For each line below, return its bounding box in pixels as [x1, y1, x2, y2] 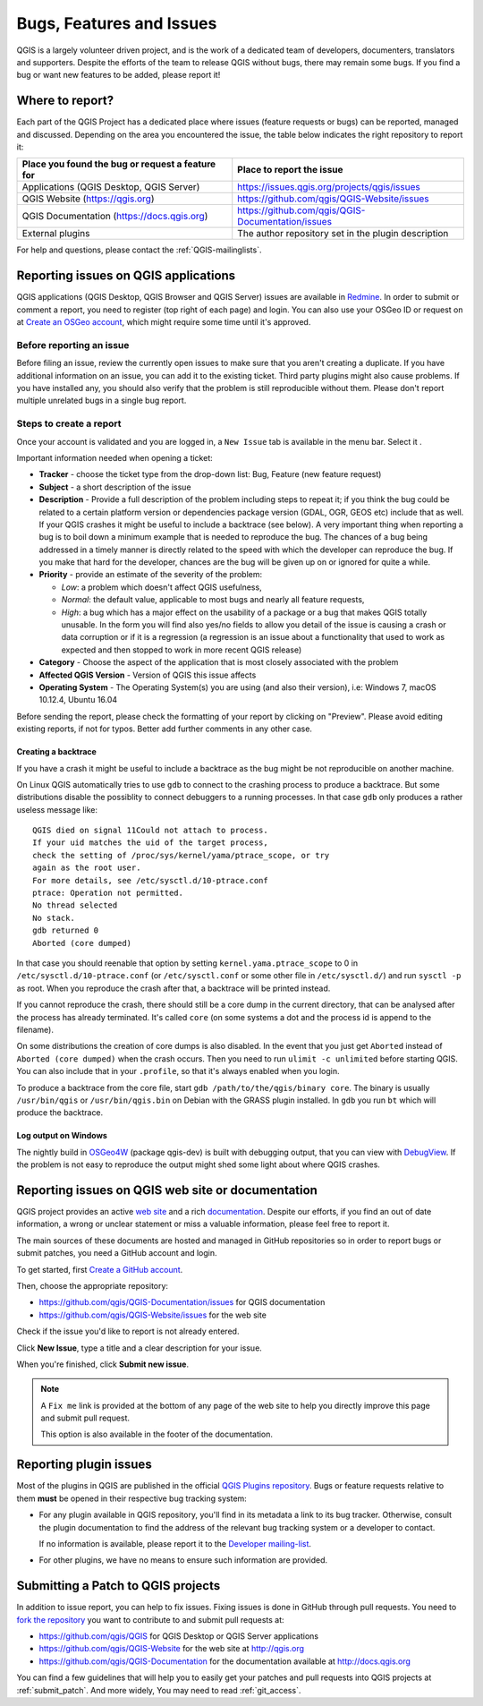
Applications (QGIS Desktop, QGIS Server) [21, 181, 200, 193]
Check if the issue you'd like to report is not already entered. [16, 1326, 240, 1337]
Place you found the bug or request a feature [21, 158, 216, 170]
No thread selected [32, 900, 118, 910]
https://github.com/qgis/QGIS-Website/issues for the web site [38, 1309, 267, 1320]
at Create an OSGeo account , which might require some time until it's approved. [16, 317, 311, 328]
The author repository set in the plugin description [237, 227, 449, 240]
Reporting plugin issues [16, 1457, 152, 1472]
